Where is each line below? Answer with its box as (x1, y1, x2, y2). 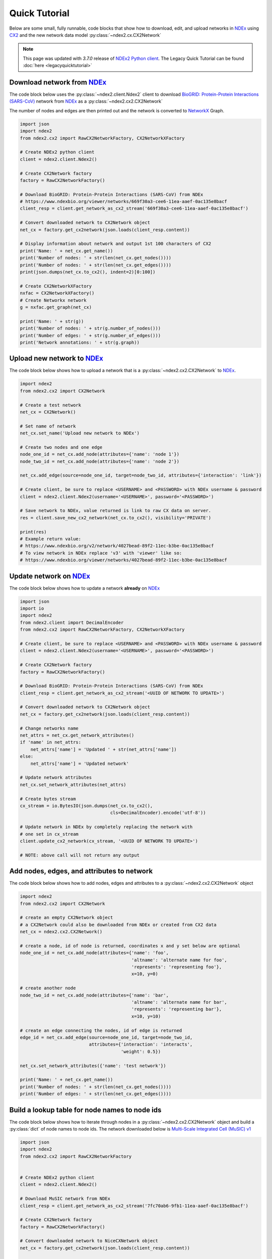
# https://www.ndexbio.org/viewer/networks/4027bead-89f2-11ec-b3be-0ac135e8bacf (20, 557, 228, 563)
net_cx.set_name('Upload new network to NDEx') (20, 431, 140, 436)
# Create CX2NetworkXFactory (20, 283, 92, 289)
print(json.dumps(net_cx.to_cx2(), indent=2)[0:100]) (20, 269, 156, 274)
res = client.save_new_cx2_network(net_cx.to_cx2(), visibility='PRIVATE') (20, 515, 212, 521)
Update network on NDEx (9, 572, 91, 580)
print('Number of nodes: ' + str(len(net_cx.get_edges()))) (20, 262, 172, 268)
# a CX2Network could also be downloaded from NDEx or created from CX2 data (20, 922, 217, 928)
